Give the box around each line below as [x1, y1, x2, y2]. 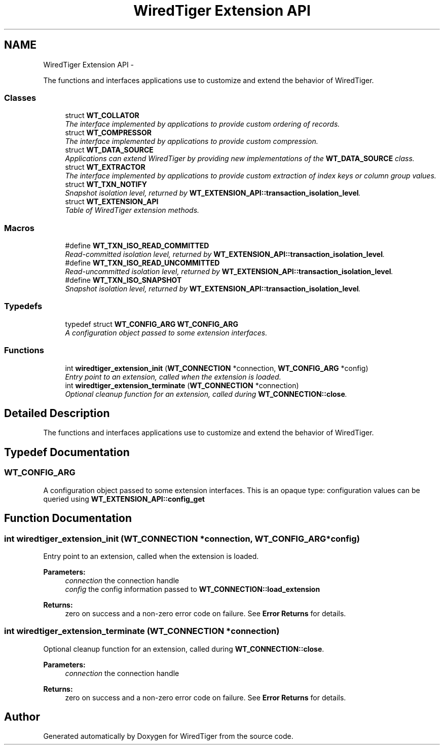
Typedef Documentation [4, 445, 130, 459]
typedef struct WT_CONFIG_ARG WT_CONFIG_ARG [65, 319, 239, 328]
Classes [4, 92, 36, 103]
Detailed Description [4, 407, 110, 420]
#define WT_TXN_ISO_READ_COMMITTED [65, 241, 209, 250]
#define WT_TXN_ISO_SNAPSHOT [65, 276, 182, 285]
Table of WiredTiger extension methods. [65, 206, 200, 215]
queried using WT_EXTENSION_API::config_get [43, 494, 205, 503]
